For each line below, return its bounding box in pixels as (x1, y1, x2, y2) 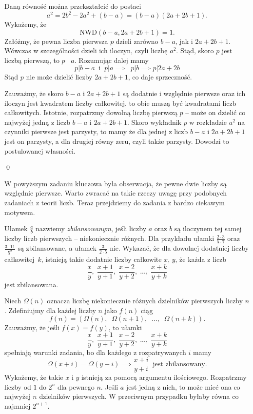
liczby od (4, 381, 31, 392)
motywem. (4, 207, 35, 217)
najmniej (4, 400, 31, 411)
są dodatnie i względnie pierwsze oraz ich (122, 88, 246, 99)
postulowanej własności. (4, 145, 76, 156)
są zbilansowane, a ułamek (18, 243, 97, 253)
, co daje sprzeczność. (128, 72, 192, 82)
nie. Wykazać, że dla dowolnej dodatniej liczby (110, 243, 249, 253)
